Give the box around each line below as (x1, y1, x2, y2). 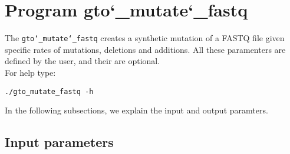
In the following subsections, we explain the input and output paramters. (5, 104, 268, 116)
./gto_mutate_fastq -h (5, 87, 94, 96)
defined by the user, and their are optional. (5, 55, 160, 67)
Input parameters (5, 133, 114, 151)
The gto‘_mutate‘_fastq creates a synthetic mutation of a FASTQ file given (5, 32, 285, 44)
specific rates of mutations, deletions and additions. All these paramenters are (5, 43, 286, 55)
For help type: (5, 66, 56, 78)
